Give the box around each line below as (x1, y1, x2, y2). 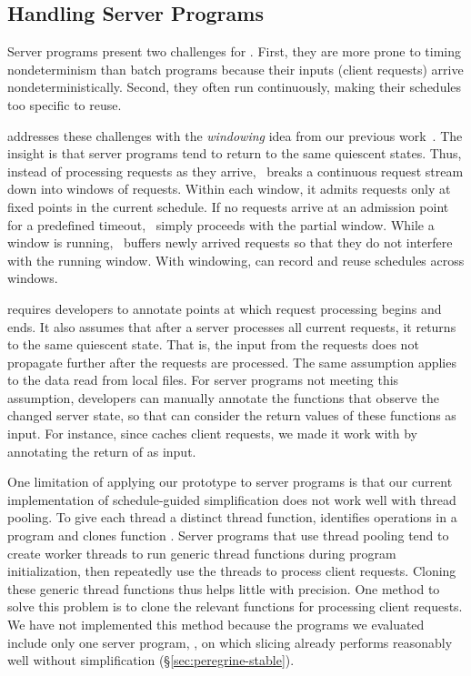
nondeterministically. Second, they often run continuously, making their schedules (7, 77, 462, 96)
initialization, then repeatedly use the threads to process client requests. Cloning (7, 561, 456, 580)
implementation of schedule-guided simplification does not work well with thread (7, 489, 456, 509)
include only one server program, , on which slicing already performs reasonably (7, 632, 453, 651)
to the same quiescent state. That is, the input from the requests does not (7, 335, 419, 354)
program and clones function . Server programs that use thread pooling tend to (7, 526, 449, 545)
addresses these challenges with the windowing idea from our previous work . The (7, 126, 463, 145)
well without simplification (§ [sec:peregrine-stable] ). (7, 651, 295, 670)
